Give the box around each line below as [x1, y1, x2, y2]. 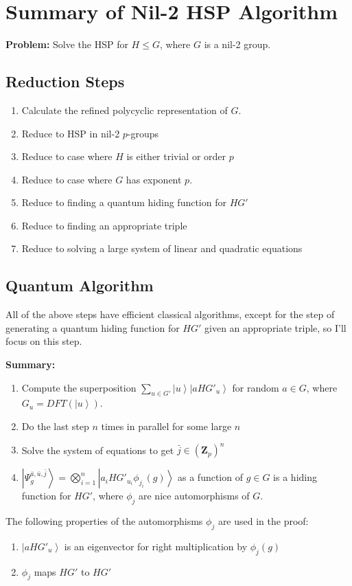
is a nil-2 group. [204, 37, 271, 52]
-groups [127, 126, 159, 140]
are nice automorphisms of [138, 488, 250, 503]
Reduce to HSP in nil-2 [21, 126, 120, 140]
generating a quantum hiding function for [5, 320, 180, 335]
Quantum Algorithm [5, 275, 154, 296]
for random [232, 380, 279, 394]
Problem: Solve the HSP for [5, 37, 128, 52]
